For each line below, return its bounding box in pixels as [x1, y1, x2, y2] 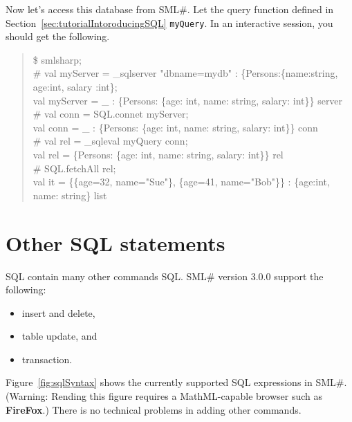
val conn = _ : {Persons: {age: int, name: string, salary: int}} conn [33, 120, 318, 134]
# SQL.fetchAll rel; [33, 160, 116, 175]
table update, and [21, 329, 98, 343]
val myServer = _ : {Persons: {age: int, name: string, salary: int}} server [33, 93, 343, 107]
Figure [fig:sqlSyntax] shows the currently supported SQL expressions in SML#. [6, 375, 347, 389]
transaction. [21, 351, 73, 366]
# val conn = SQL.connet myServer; [33, 107, 189, 121]
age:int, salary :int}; [33, 80, 118, 94]
